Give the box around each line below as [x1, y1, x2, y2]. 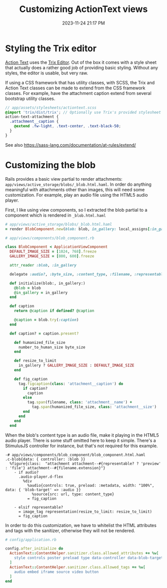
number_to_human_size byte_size [18, 344, 85, 350]
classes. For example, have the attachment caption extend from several [5, 90, 152, 96]
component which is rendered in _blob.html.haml [5, 212, 106, 218]
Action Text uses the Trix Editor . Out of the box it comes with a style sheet [5, 59, 157, 65]
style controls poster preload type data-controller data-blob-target [14, 556, 164, 561]
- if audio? [14, 470, 39, 475]
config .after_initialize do [5, 546, 64, 551]
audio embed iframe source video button [14, 569, 99, 575]
